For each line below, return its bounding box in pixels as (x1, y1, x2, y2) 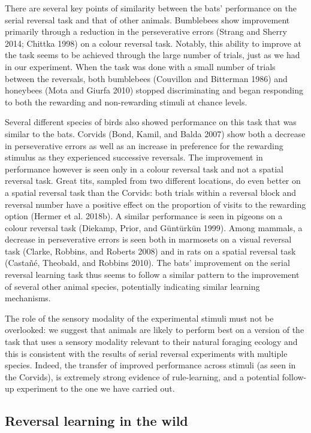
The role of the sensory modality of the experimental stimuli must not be (5, 311, 274, 324)
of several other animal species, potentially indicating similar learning (5, 280, 260, 292)
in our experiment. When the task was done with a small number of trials (5, 60, 276, 72)
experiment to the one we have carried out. (17, 382, 175, 395)
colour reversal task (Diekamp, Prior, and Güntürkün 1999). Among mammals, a (5, 221, 303, 234)
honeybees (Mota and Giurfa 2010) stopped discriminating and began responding (5, 84, 303, 96)
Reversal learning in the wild (5, 411, 188, 430)
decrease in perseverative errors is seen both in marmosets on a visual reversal (5, 233, 292, 246)
